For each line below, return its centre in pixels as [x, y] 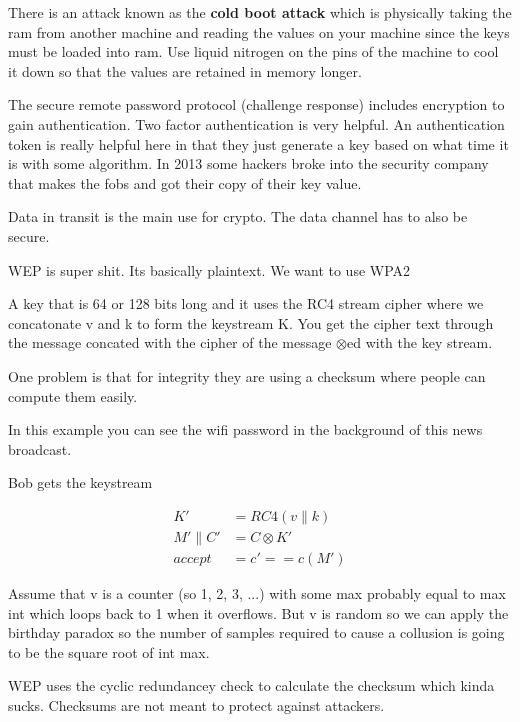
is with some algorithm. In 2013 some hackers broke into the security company [248, 163]
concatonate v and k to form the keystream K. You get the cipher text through [251, 322]
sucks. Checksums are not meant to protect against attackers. [196, 704]
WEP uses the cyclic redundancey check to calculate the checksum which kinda [251, 685]
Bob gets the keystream [80, 482]
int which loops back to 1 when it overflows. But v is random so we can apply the [258, 612]
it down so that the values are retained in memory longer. [185, 70]
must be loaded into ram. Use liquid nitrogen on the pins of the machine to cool [253, 51]
